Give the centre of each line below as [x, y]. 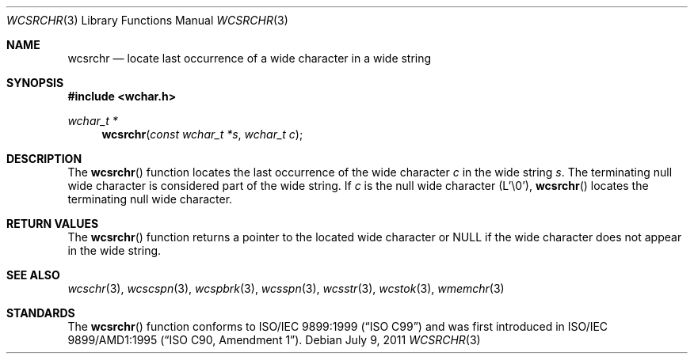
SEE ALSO [33, 275]
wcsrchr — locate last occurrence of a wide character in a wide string [250, 58]
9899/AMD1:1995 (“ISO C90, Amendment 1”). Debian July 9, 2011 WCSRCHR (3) [274, 340]
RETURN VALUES [53, 224]
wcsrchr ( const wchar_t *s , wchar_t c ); [202, 134]
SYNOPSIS [35, 83]
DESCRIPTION [44, 159]
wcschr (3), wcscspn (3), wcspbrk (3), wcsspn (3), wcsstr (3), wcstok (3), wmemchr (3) [286, 288]
